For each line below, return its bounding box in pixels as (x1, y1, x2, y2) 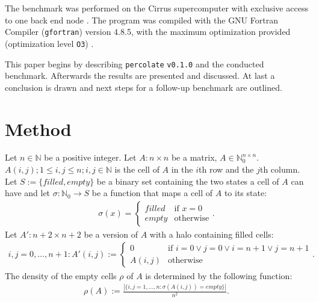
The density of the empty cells (5, 269, 117, 282)
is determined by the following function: (145, 269, 293, 282)
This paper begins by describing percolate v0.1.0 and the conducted (5, 57, 264, 70)
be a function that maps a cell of (91, 186, 213, 199)
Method (5, 116, 72, 141)
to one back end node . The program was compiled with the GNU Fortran (5, 13, 278, 26)
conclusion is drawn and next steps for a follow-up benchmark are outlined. (5, 81, 282, 93)
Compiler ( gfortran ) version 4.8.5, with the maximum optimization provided (5, 25, 291, 38)
